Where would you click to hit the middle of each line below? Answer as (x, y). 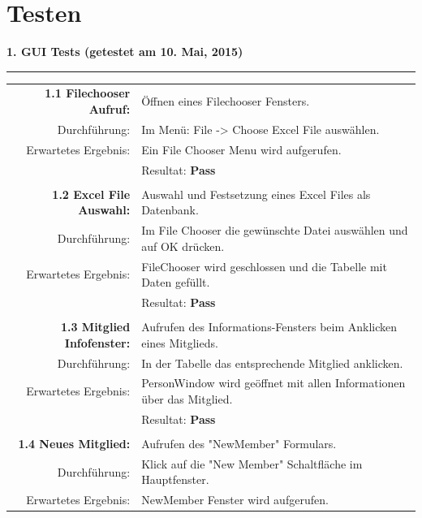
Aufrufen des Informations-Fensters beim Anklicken (269, 327)
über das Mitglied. (187, 398)
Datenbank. (170, 210)
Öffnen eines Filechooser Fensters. (226, 101)
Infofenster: (97, 342)
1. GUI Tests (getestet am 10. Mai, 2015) (125, 52)
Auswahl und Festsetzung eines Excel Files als (256, 194)
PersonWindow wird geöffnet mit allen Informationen (273, 383)
